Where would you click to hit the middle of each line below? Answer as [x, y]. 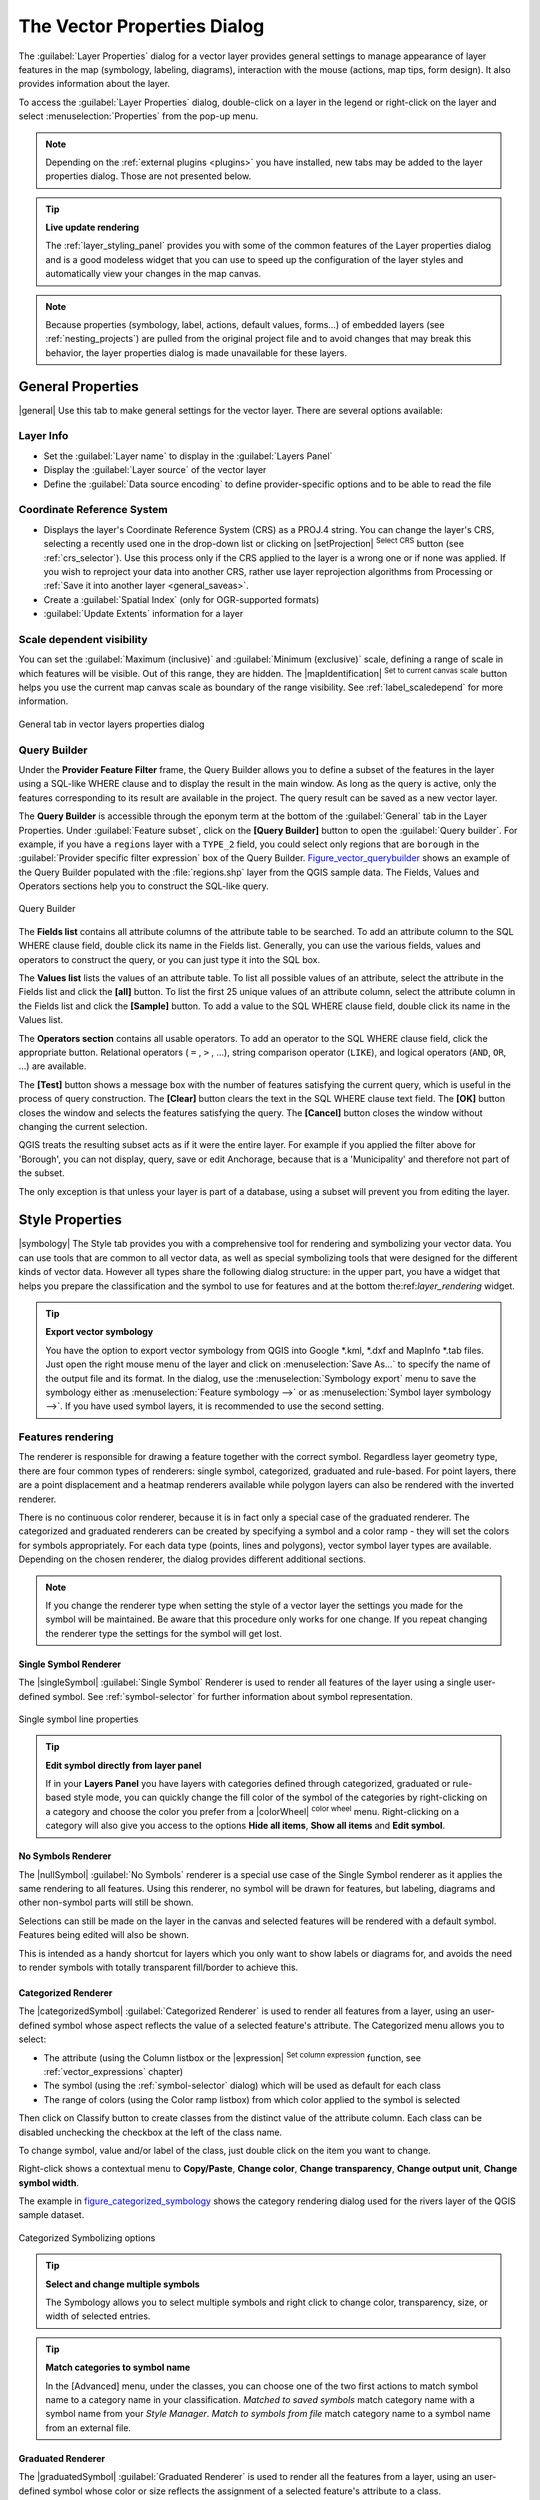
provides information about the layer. [94, 84]
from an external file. [88, 2427]
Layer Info [43, 436]
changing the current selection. [83, 1126]
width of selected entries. [98, 2316]
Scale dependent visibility [83, 639]
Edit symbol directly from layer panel [123, 1765]
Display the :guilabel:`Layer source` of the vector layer [155, 470]
